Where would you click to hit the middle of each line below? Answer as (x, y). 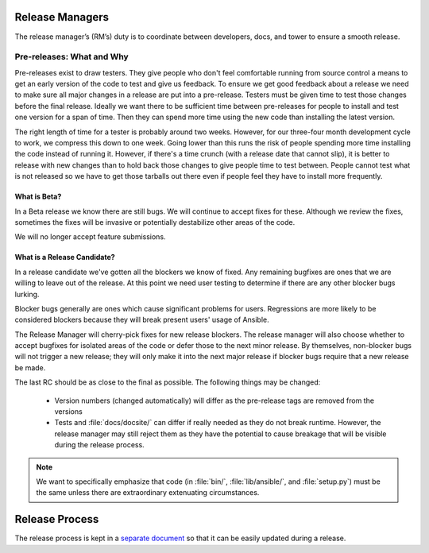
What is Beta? (38, 197)
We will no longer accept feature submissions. (90, 237)
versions (68, 412)
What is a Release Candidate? (65, 257)
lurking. (27, 294)
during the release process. (99, 445)
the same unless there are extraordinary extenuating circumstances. (148, 493)
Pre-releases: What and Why (71, 57)
